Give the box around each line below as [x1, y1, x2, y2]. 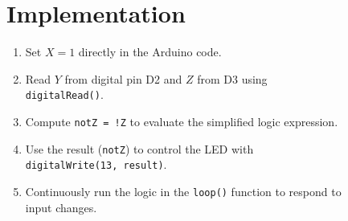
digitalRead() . [25, 86, 104, 103]
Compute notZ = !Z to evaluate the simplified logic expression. [25, 113, 338, 129]
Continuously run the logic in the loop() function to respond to [25, 182, 342, 199]
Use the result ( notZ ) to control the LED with [25, 140, 254, 157]
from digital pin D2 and [64, 70, 182, 87]
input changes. [25, 198, 97, 215]
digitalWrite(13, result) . [25, 156, 167, 173]
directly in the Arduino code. [78, 43, 222, 60]
